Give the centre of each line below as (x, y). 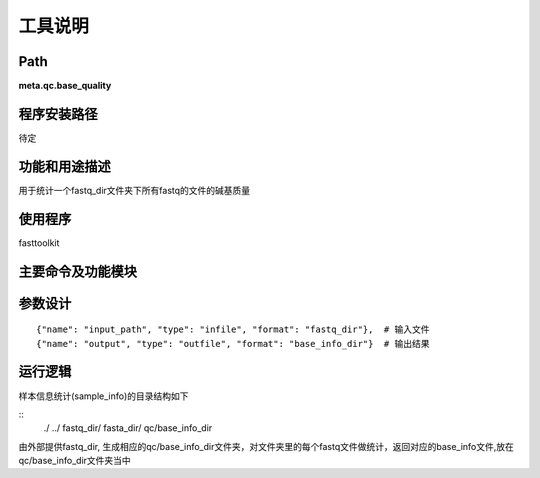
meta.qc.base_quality (65, 86)
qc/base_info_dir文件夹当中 (75, 461)
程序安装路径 (58, 113)
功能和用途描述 (64, 166)
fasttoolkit (39, 242)
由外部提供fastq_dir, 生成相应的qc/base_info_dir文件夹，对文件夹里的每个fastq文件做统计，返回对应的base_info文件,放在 (266, 446)
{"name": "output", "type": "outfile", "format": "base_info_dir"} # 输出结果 (233, 343)
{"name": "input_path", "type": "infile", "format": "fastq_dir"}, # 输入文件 (233, 329)
